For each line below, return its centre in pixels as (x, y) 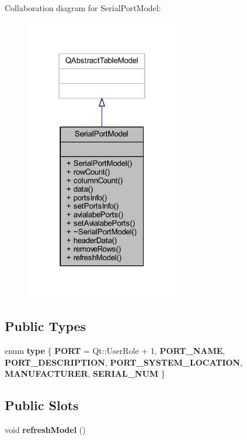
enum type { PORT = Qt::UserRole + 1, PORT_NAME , (115, 351)
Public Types (46, 326)
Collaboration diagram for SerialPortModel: (83, 8)
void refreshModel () (45, 430)
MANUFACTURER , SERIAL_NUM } (85, 374)
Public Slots (42, 405)
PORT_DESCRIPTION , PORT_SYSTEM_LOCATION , (124, 362)
